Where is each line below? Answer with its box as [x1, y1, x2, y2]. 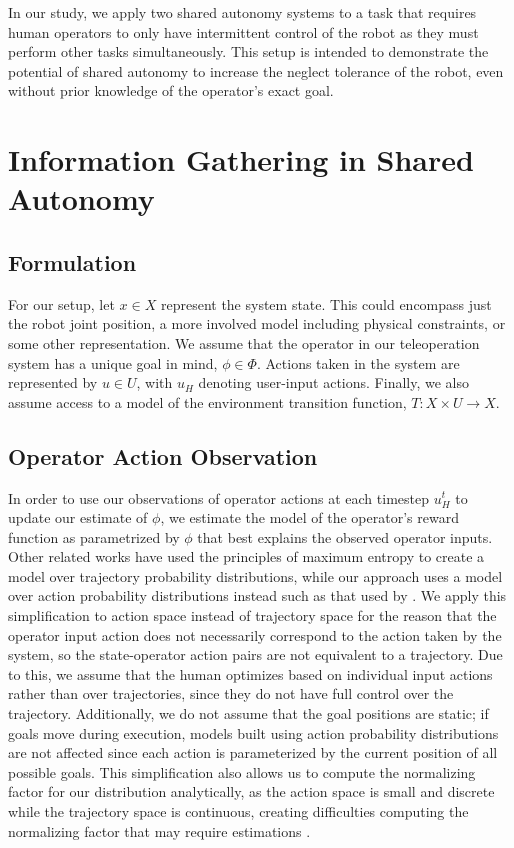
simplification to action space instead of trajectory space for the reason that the [8, 605, 497, 626]
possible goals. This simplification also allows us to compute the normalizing [8, 761, 476, 782]
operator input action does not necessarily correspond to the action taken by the [8, 624, 502, 645]
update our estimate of [8, 507, 148, 528]
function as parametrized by [8, 526, 180, 547]
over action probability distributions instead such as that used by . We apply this [8, 585, 507, 606]
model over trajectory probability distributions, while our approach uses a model [8, 565, 503, 586]
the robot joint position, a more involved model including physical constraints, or [8, 313, 506, 334]
